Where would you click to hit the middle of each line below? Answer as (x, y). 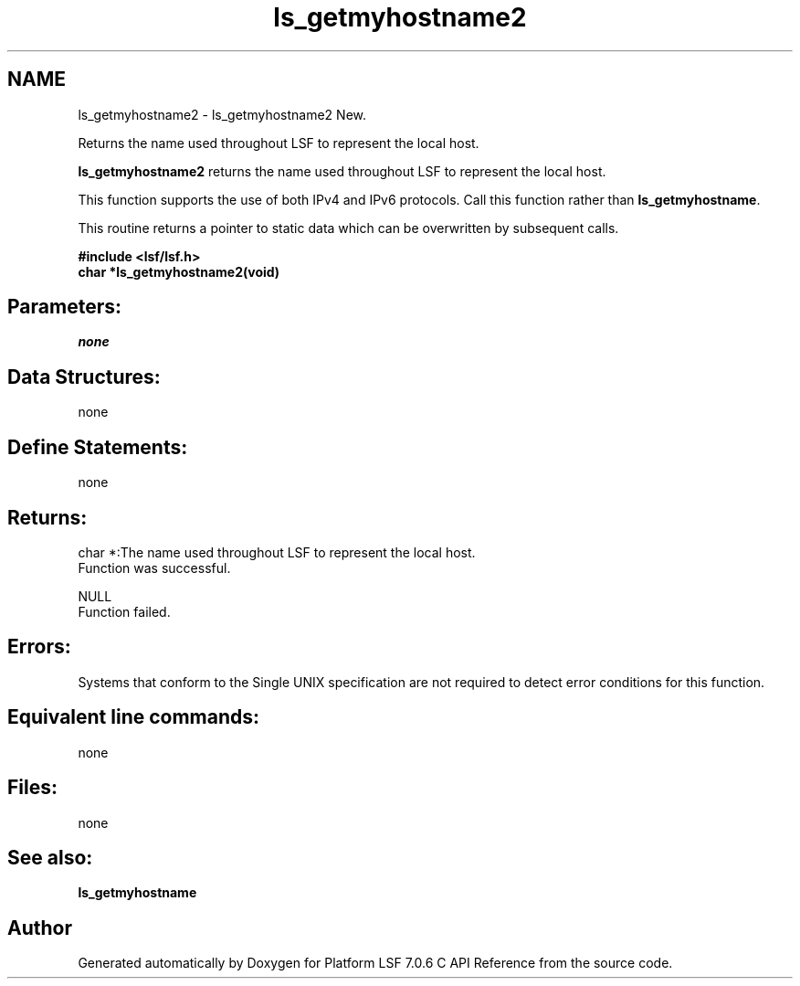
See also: (50, 857)
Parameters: (64, 307)
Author (40, 928)
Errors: (39, 647)
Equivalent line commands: (134, 717)
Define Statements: (98, 447)
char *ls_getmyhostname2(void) (179, 271)
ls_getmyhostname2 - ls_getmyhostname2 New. (222, 114)
